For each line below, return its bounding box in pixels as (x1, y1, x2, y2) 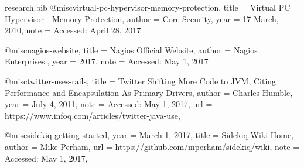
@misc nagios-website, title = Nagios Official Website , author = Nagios (5, 43, 258, 56)
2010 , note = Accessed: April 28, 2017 (5, 24, 141, 36)
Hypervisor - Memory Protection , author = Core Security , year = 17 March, (5, 12, 279, 25)
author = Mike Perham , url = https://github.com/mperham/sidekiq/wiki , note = (5, 140, 300, 152)
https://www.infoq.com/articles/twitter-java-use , (5, 109, 180, 121)
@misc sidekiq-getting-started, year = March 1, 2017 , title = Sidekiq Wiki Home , (5, 129, 294, 141)
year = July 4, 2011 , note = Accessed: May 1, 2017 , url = (5, 98, 213, 110)
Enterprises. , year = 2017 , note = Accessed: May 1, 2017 (5, 55, 209, 67)
